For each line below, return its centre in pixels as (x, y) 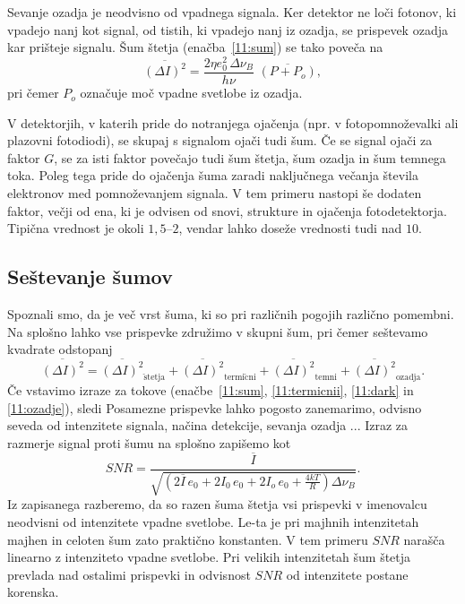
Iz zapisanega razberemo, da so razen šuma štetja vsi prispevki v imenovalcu (217, 504)
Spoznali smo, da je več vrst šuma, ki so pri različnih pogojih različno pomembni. (231, 314)
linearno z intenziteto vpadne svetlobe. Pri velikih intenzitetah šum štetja (209, 557)
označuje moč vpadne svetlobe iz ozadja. (191, 93)
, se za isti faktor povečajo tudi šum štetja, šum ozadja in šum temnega (250, 157)
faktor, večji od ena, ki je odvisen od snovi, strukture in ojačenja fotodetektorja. (227, 210)
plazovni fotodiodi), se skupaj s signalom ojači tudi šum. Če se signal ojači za (220, 140)
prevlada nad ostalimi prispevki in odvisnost (129, 574)
